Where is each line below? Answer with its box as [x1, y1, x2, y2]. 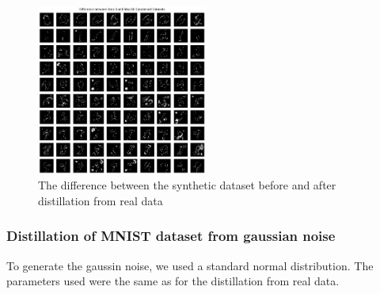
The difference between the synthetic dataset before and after [38, 177, 336, 193]
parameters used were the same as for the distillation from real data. [6, 273, 340, 289]
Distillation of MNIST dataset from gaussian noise [6, 226, 336, 246]
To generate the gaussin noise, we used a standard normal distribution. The [6, 257, 374, 273]
